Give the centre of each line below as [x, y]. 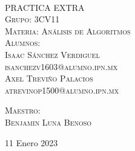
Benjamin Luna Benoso [48, 122]
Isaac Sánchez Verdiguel [52, 54]
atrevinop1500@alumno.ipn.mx [62, 90]
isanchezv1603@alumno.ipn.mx [61, 66]
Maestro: [23, 110]
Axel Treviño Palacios [49, 78]
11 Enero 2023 [31, 142]
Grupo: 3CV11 [32, 19]
